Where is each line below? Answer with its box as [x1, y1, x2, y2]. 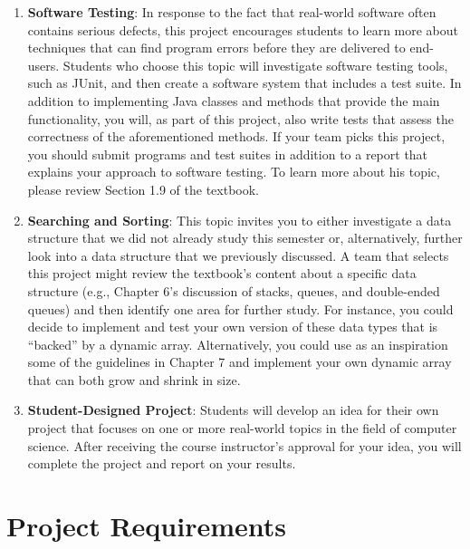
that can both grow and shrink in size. [27, 370, 241, 389]
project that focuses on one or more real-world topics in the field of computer [27, 419, 457, 438]
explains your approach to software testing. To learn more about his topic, [27, 162, 440, 181]
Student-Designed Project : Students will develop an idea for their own [27, 400, 439, 419]
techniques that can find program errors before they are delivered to [27, 38, 406, 57]
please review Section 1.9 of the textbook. [27, 179, 260, 198]
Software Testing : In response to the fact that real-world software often [27, 3, 436, 21]
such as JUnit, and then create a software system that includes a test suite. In [27, 73, 462, 92]
